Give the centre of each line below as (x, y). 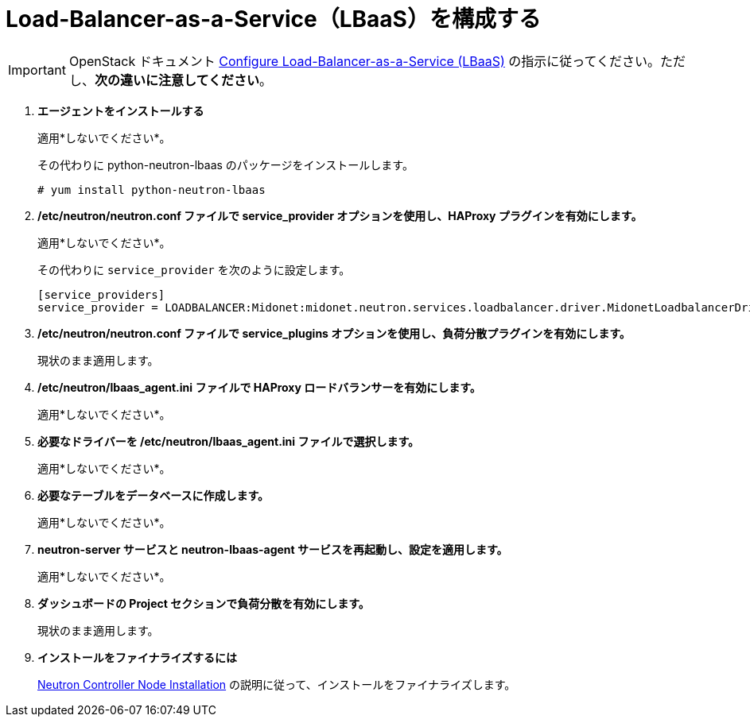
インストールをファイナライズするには (138, 657)
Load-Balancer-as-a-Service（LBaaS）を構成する (273, 19)
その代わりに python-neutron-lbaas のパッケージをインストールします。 (225, 164)
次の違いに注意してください (177, 80)
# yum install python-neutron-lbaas (152, 189)
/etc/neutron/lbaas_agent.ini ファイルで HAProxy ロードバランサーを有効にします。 (259, 387)
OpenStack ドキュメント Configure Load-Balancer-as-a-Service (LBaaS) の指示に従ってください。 (365, 61)
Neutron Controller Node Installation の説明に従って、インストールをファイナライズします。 (277, 684)
